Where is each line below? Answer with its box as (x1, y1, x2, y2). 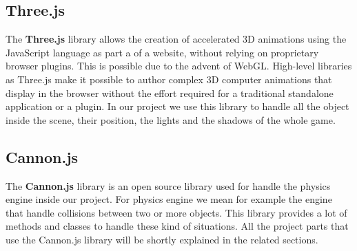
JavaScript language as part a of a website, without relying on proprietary (6, 45, 319, 59)
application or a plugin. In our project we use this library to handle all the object (6, 99, 349, 113)
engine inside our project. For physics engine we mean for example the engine (6, 192, 332, 206)
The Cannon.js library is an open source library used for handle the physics (6, 178, 331, 193)
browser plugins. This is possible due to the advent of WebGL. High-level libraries (6, 58, 352, 73)
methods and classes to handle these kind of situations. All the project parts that (6, 219, 349, 233)
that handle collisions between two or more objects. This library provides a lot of (6, 205, 347, 219)
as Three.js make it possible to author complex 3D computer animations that (6, 72, 332, 86)
